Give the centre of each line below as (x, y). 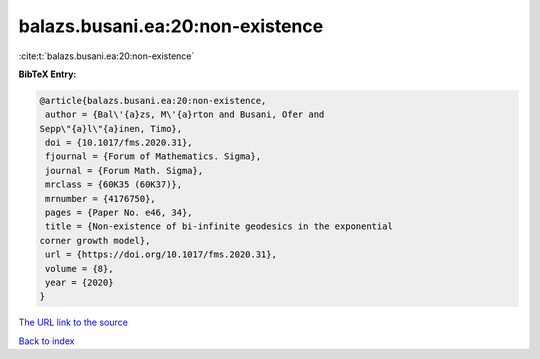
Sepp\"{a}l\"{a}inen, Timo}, (111, 128)
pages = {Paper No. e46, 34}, (119, 213)
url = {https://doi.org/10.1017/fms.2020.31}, (161, 254)
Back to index (46, 341)
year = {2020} (79, 282)
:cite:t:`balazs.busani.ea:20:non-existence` (106, 56)
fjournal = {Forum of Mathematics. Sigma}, (153, 156)
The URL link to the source (73, 322)
